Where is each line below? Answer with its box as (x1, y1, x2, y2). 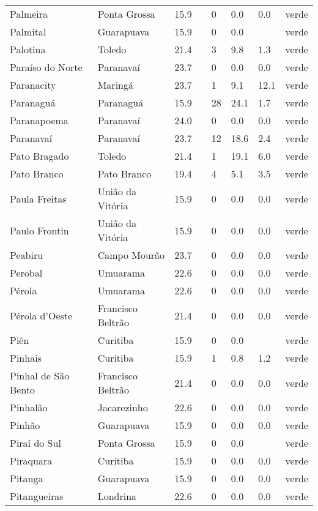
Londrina (97, 489, 137, 503)
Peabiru (10, 248, 43, 262)
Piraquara (10, 453, 53, 468)
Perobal (10, 266, 43, 280)
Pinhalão (10, 400, 48, 414)
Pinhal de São (10, 368, 70, 382)
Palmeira (10, 7, 48, 21)
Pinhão (10, 418, 40, 432)
